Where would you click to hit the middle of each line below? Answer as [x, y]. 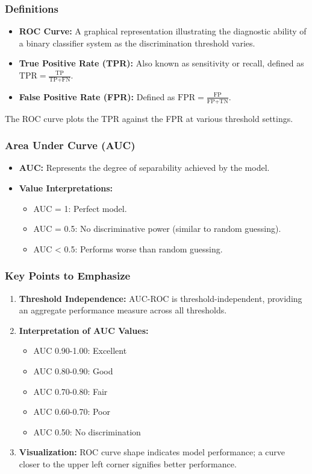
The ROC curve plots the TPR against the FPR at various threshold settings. [149, 118]
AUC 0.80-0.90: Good [73, 371]
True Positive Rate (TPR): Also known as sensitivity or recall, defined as [161, 63]
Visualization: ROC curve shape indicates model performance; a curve [152, 452]
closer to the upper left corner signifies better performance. [128, 464]
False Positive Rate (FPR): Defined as [97, 96]
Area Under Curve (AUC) [70, 145]
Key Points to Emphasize [68, 276]
